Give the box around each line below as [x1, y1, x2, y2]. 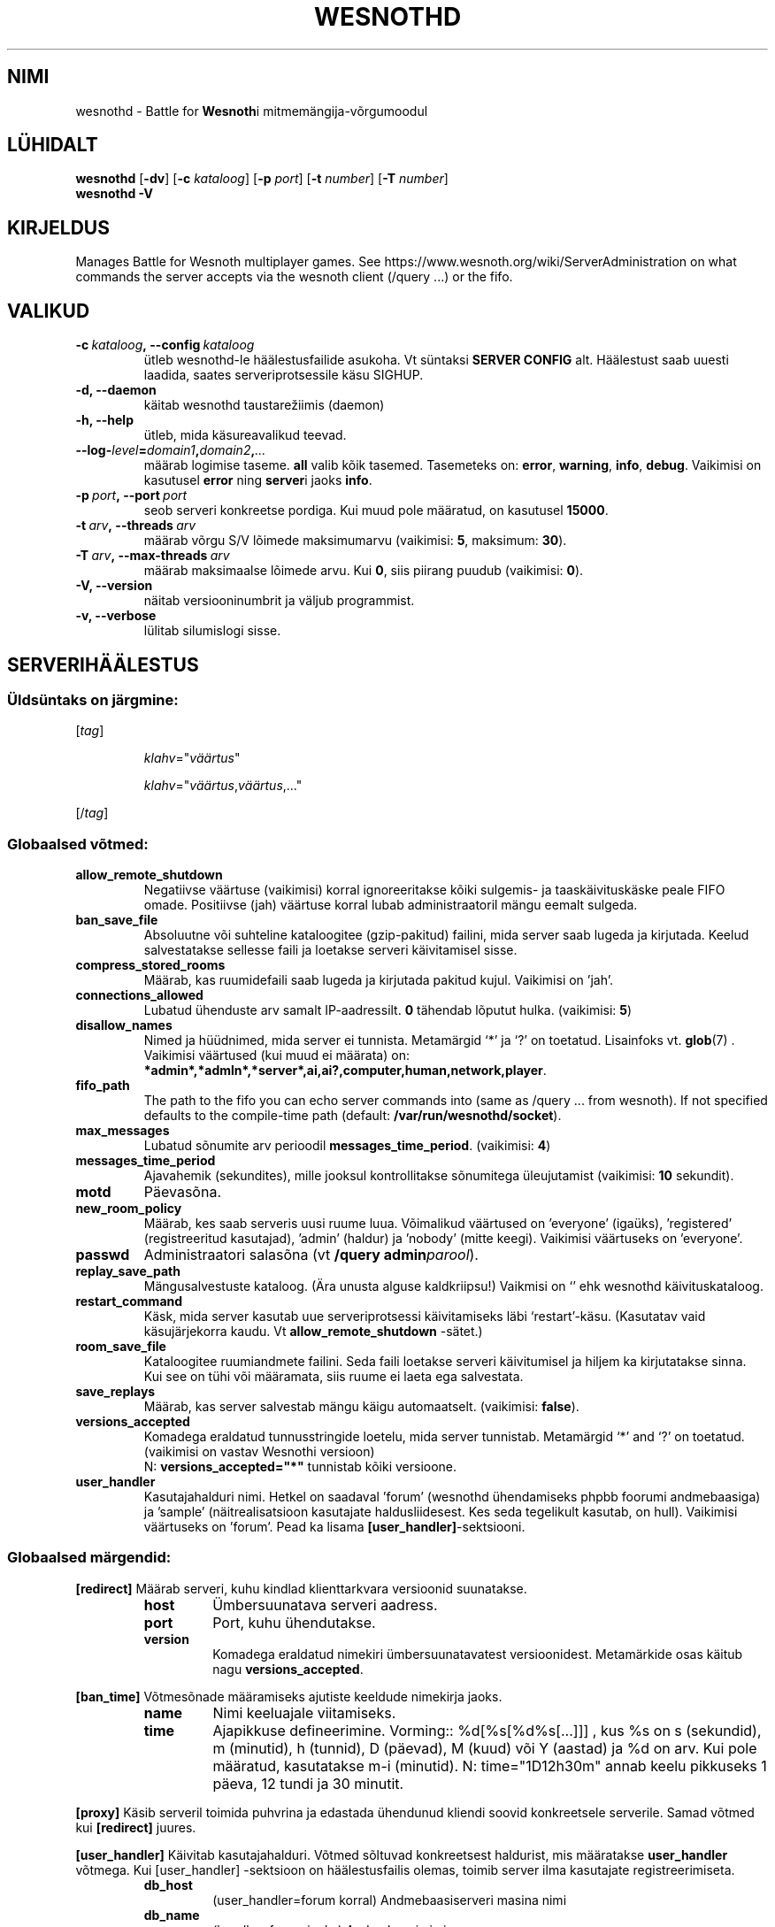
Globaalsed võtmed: [7, 834, 149, 853]
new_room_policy [75, 1201, 182, 1217]
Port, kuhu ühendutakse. [212, 1613, 376, 1631]
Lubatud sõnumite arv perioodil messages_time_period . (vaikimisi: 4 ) [143, 1138, 551, 1154]
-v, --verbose [75, 608, 157, 624]
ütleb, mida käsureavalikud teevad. [143, 427, 347, 443]
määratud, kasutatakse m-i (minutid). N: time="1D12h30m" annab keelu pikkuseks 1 [212, 1756, 767, 1775]
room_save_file [75, 1339, 166, 1355]
